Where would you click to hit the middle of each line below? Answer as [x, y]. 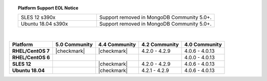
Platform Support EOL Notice [48, 8]
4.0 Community [203, 44]
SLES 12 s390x [38, 17]
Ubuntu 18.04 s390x [44, 24]
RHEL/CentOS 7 [31, 51]
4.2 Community [160, 44]
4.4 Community [117, 44]
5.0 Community [74, 44]
